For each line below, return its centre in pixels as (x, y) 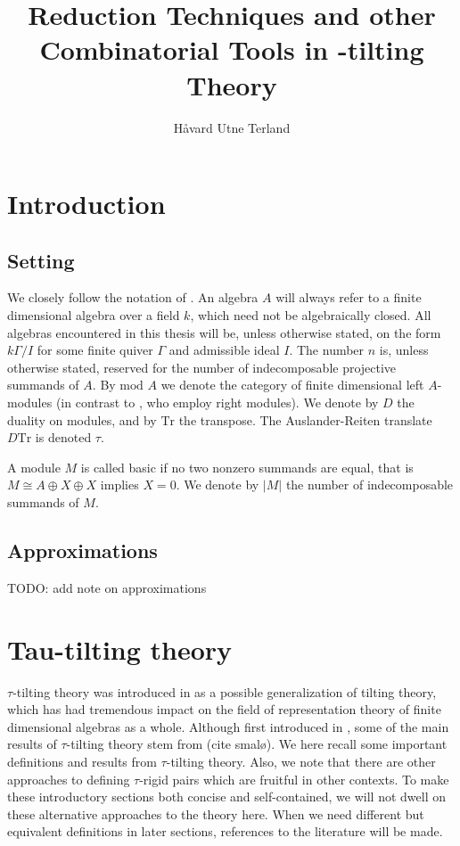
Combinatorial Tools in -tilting (232, 49)
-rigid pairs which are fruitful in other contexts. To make (294, 779)
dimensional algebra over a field (94, 315)
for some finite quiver (95, 350)
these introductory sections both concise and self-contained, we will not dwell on (226, 797)
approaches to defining (69, 779)
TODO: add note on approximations (107, 587)
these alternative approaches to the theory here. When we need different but (216, 813)
